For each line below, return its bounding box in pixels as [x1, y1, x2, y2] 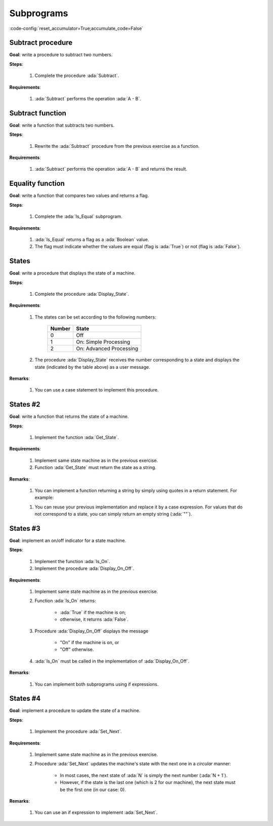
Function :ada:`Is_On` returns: [34, 598, 96, 604]
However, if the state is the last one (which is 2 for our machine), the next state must [60, 779, 236, 785]
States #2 [9, 400, 40, 409]
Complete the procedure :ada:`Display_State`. [34, 291, 129, 297]
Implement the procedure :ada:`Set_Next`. [34, 728, 122, 734]
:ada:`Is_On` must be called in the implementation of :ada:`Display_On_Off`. [34, 658, 190, 664]
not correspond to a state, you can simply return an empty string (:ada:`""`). [34, 511, 192, 517]
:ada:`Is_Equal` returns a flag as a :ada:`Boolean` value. [34, 236, 149, 243]
